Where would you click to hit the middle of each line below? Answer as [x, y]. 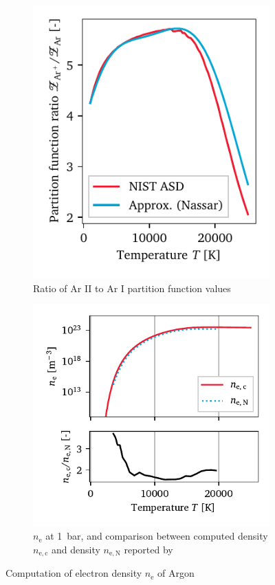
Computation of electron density [74, 573]
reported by [148, 549]
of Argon [176, 573]
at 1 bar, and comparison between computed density [157, 536]
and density [76, 549]
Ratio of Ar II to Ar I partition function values [132, 288]
